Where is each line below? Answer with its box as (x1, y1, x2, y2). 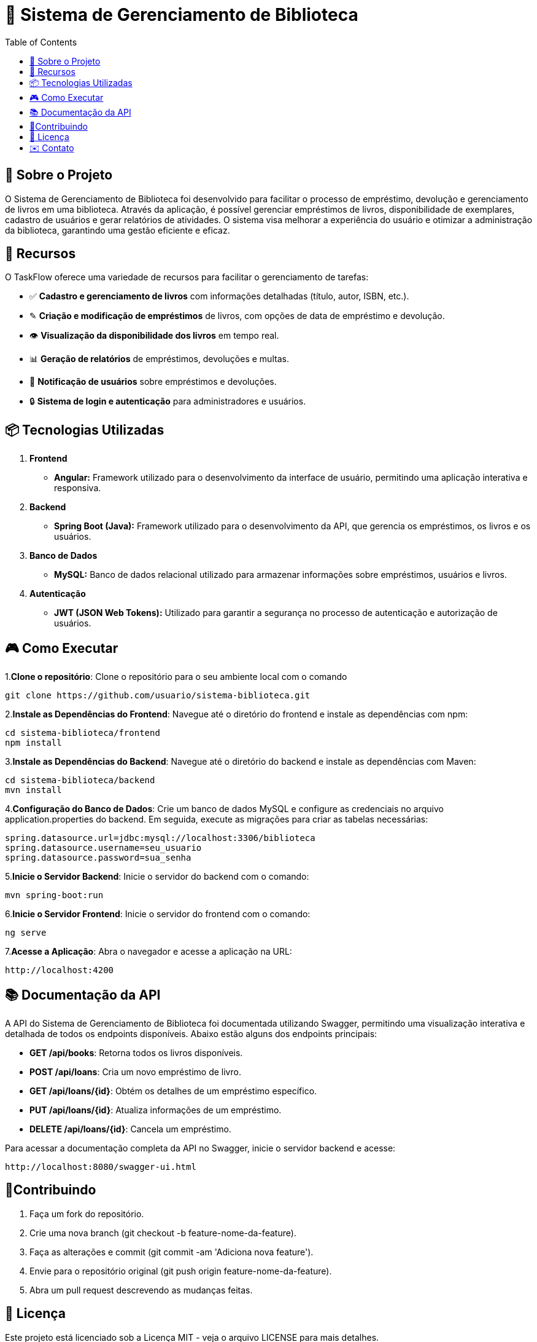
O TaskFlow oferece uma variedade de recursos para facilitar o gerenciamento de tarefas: (5, 272, 369, 283)
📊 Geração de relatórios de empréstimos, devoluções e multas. (29, 353, 289, 365)
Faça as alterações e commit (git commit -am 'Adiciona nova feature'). (29, 1246, 314, 1257)
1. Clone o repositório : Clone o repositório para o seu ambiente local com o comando (5, 671, 347, 682)
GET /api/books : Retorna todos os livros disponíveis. (29, 1047, 243, 1058)
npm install (5, 738, 62, 748)
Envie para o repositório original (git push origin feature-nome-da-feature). (29, 1265, 332, 1276)
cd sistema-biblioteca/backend (5, 775, 155, 786)
